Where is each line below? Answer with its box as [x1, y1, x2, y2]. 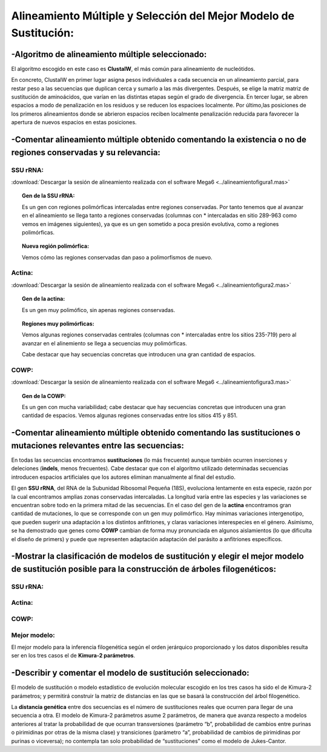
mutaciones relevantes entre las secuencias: [11, 440, 184, 451]
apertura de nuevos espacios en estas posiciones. [11, 119, 137, 126]
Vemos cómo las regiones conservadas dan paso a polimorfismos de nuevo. [22, 253, 213, 261]
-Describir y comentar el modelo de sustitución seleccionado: [11, 668, 249, 678]
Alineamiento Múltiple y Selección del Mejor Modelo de [11, 9, 295, 22]
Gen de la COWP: [22, 392, 66, 399]
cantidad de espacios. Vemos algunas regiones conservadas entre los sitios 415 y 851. [22, 412, 238, 419]
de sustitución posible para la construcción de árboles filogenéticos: [11, 564, 277, 574]
